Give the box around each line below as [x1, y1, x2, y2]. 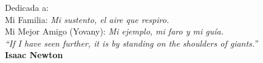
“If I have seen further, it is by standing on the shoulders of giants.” [5, 36, 258, 49]
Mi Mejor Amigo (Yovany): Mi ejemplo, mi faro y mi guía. [5, 25, 224, 38]
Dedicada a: [5, 1, 49, 13]
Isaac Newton [5, 48, 63, 61]
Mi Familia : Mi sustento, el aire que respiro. [5, 13, 169, 25]
